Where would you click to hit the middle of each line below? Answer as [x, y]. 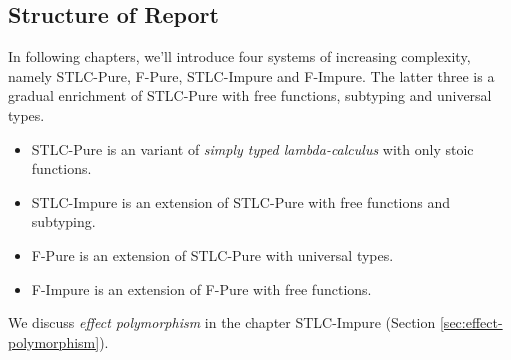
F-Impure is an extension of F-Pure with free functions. [201, 288]
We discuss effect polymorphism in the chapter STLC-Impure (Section [222, 322]
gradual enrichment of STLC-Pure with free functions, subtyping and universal [250, 95]
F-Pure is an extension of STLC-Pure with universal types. [212, 254]
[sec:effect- [471, 322]
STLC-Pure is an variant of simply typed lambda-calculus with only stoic [252, 148]
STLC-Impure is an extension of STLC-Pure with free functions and [241, 201]
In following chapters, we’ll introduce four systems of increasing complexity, [239, 56]
